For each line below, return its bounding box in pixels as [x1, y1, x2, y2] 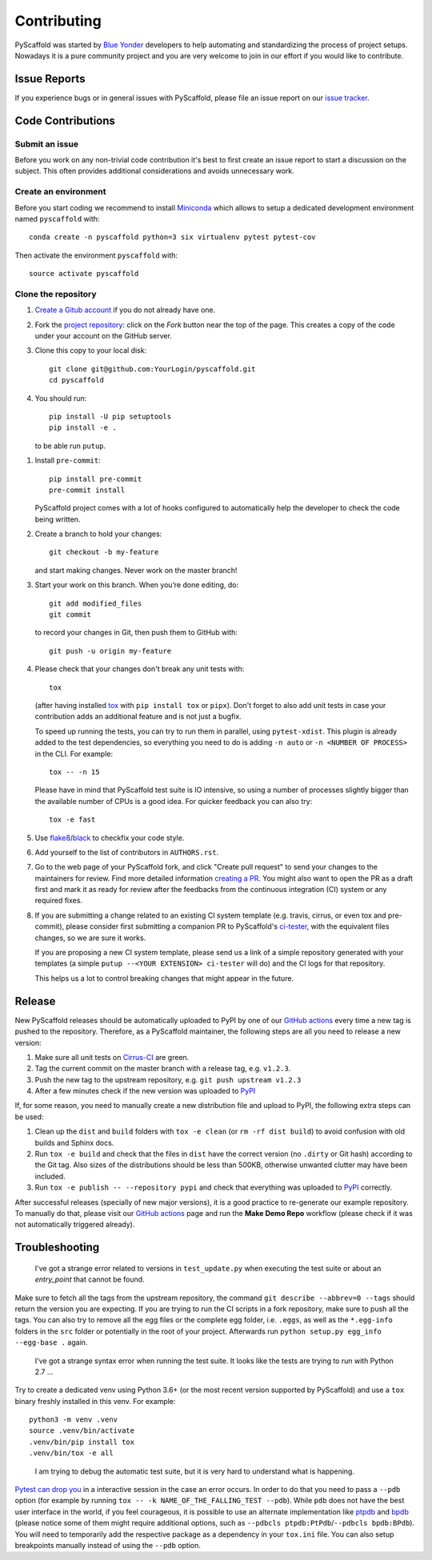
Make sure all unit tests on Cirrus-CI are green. [34, 1052, 190, 1062]
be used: [14, 1112, 44, 1122]
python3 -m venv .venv [29, 1415, 118, 1424]
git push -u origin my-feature [49, 646, 172, 655]
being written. [34, 514, 81, 524]
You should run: [34, 393, 87, 403]
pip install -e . [49, 423, 117, 432]
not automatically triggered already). [14, 1220, 135, 1230]
